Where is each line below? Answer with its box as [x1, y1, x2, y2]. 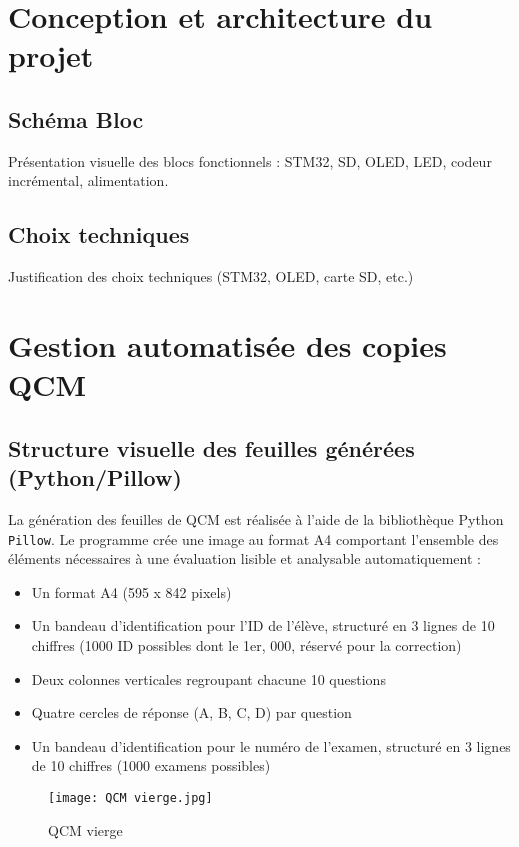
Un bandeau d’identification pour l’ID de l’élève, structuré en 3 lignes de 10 [31, 615, 495, 636]
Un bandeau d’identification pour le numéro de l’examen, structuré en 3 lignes [31, 735, 511, 756]
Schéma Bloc [8, 103, 144, 134]
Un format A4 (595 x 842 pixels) [31, 581, 232, 602]
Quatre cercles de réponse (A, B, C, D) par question [31, 702, 352, 723]
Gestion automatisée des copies [8, 324, 447, 365]
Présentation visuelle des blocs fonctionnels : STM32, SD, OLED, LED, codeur [8, 150, 492, 171]
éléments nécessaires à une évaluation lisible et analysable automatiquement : [8, 548, 481, 569]
